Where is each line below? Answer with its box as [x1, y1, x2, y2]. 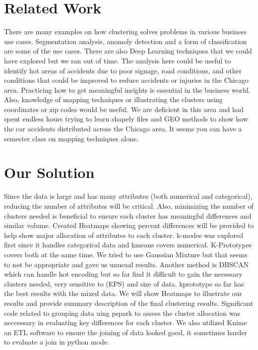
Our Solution [4, 162, 95, 182]
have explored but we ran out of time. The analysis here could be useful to [4, 55, 231, 65]
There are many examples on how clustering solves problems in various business [4, 26, 247, 37]
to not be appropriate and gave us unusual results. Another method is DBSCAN [4, 259, 249, 269]
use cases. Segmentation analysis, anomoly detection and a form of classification [4, 36, 247, 46]
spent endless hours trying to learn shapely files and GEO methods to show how [4, 114, 248, 124]
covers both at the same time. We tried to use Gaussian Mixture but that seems [4, 249, 248, 259]
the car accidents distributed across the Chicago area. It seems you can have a [4, 123, 242, 134]
